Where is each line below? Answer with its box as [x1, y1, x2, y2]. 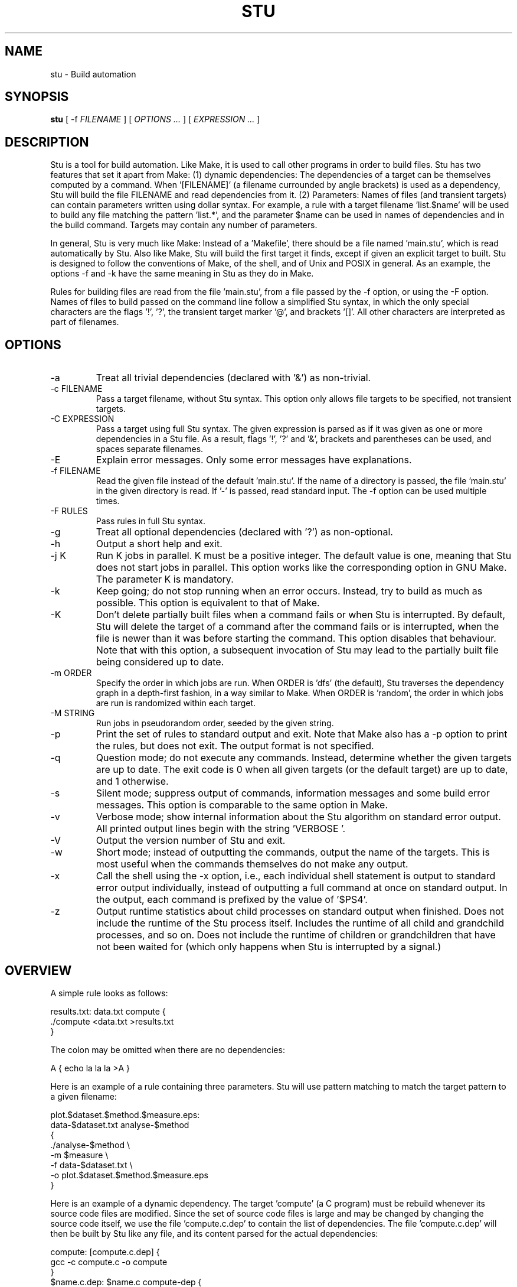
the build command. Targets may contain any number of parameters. [50, 220, 318, 230]
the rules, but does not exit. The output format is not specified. [96, 740, 374, 752]
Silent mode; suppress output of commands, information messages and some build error [96, 787, 490, 799]
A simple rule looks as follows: [50, 987, 168, 998]
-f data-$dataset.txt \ [50, 1159, 133, 1170]
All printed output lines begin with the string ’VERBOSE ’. [96, 823, 346, 835]
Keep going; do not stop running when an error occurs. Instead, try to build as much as [96, 585, 483, 597]
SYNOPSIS [5, 89, 69, 105]
